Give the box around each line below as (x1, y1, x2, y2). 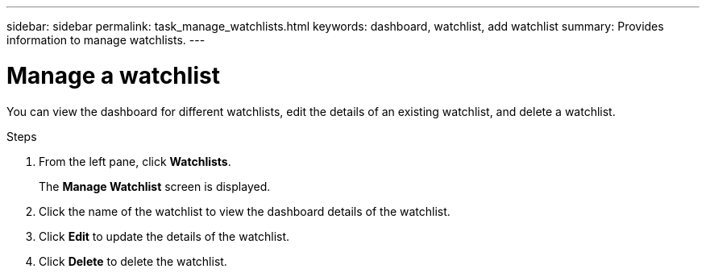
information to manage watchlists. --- (6, 33, 206, 47)
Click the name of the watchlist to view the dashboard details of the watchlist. (39, 204, 451, 218)
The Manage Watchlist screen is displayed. (39, 179, 271, 193)
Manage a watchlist (6, 61, 220, 89)
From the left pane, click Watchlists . (39, 154, 231, 168)
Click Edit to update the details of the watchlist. (39, 229, 290, 243)
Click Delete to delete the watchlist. (39, 254, 227, 268)
